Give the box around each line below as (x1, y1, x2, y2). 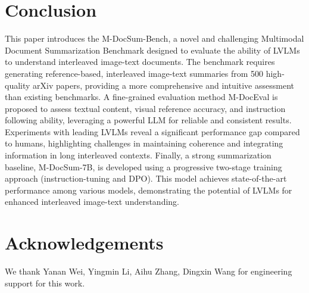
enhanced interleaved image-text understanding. (5, 195, 180, 208)
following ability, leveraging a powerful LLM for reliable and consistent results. (5, 114, 292, 126)
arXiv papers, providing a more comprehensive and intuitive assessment (33, 79, 294, 91)
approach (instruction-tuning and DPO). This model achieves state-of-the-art (5, 172, 287, 185)
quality (5, 79, 30, 91)
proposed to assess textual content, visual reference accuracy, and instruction (5, 102, 286, 114)
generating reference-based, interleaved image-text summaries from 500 (5, 67, 264, 79)
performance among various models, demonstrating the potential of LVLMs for (5, 183, 292, 196)
